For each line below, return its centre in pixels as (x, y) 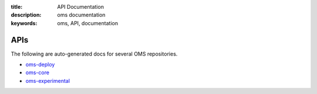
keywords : (24, 23)
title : (17, 7)
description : (26, 15)
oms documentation (81, 15)
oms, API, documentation (88, 23)
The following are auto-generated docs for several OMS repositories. (94, 54)
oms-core (38, 72)
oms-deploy (40, 65)
